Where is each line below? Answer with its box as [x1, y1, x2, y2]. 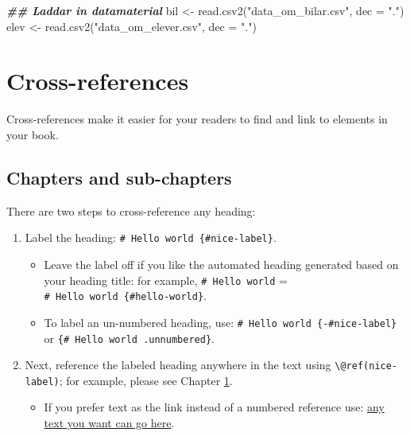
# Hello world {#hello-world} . [44, 287, 207, 304]
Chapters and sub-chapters [6, 165, 232, 189]
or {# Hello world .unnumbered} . [44, 329, 215, 346]
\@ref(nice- [335, 360, 398, 372]
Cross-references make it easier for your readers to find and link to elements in [6, 111, 388, 127]
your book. [6, 126, 59, 142]
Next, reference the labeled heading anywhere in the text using [25, 356, 331, 373]
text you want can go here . [44, 415, 175, 431]
